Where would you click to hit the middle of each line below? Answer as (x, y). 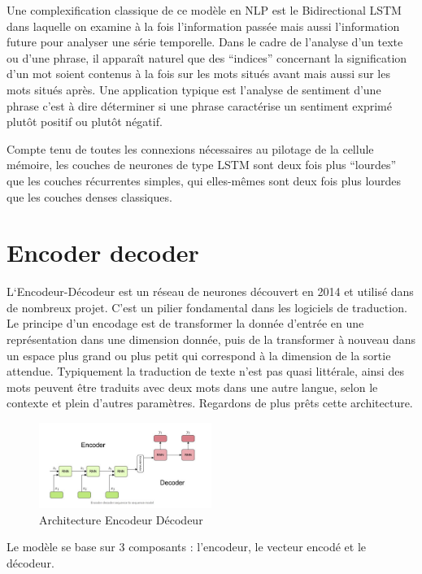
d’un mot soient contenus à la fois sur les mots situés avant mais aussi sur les (198, 74)
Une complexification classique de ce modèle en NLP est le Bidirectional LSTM (204, 10)
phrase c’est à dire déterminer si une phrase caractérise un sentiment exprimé (199, 105)
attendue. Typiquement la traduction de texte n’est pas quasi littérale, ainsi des (205, 371)
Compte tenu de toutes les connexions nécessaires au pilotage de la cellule (190, 148)
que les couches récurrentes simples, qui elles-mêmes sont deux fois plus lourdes (204, 180)
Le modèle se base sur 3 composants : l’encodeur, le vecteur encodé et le (186, 547)
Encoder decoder (103, 252)
